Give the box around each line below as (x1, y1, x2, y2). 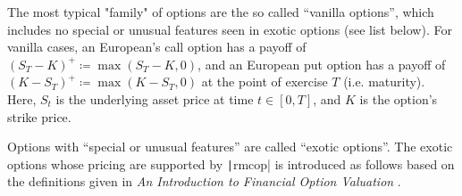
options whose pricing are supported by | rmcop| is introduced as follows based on (7, 154, 455, 173)
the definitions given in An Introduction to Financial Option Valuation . (7, 172, 401, 191)
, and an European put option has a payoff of (197, 54, 446, 73)
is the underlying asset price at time (55, 89, 254, 108)
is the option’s (359, 89, 438, 108)
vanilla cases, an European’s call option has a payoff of (7, 37, 307, 56)
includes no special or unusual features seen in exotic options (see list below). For (7, 20, 452, 38)
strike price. (7, 107, 71, 126)
